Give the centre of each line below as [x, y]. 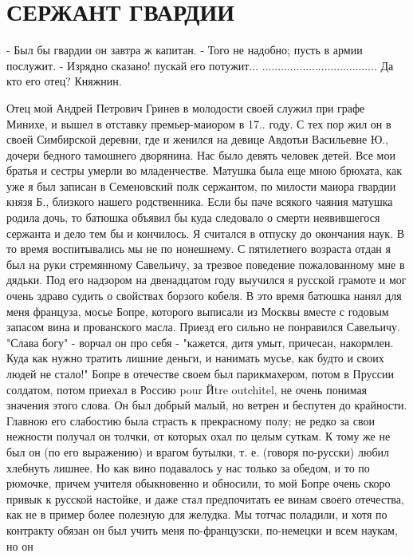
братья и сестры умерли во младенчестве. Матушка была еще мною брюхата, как [204, 170]
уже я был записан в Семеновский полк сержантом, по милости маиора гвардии [201, 186]
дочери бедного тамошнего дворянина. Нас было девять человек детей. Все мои [201, 154]
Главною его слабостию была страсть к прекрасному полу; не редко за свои [191, 420]
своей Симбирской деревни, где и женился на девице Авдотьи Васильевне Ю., [198, 139]
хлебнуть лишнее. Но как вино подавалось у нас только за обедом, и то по [188, 467]
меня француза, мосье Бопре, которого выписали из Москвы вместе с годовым [198, 311]
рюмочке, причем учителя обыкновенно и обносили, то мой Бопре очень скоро [199, 483]
